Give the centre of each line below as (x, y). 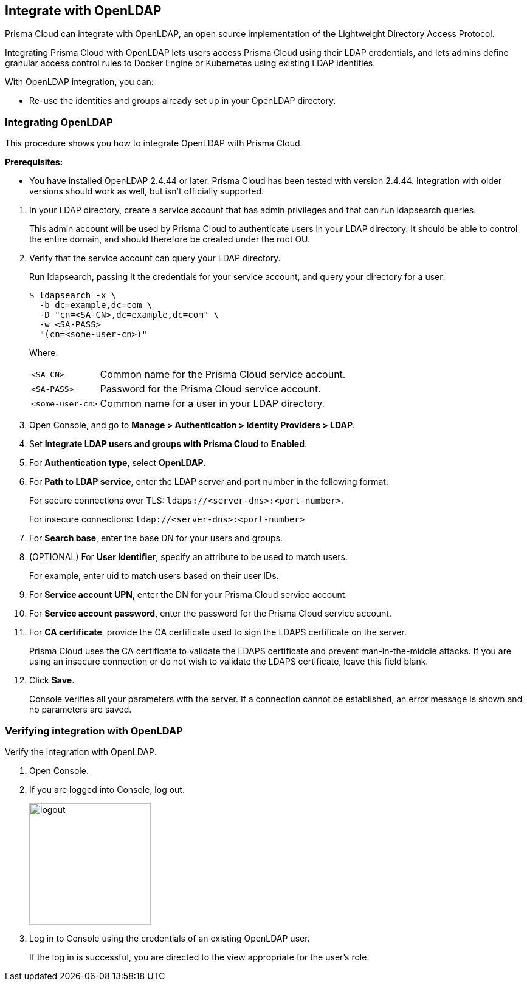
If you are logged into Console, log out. (107, 789)
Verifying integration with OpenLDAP (94, 731)
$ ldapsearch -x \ (73, 296)
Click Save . (52, 680)
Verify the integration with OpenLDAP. (81, 751)
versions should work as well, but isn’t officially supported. (146, 191)
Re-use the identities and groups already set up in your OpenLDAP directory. (183, 101)
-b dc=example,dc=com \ (96, 305)
